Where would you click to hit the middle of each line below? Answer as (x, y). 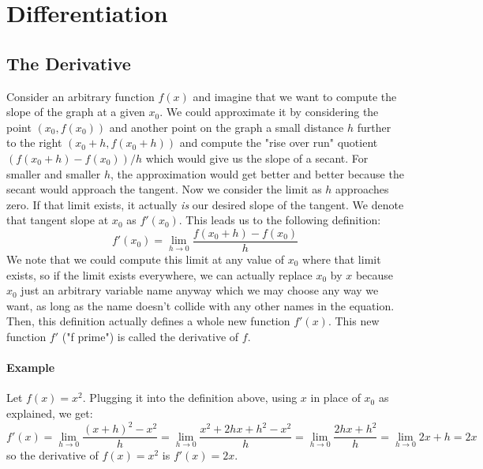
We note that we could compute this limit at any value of (146, 259)
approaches (362, 189)
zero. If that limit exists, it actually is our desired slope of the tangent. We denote (205, 204)
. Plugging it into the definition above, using (190, 398)
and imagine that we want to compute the (295, 96)
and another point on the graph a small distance (227, 127)
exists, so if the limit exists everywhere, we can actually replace (159, 274)
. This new (354, 321)
